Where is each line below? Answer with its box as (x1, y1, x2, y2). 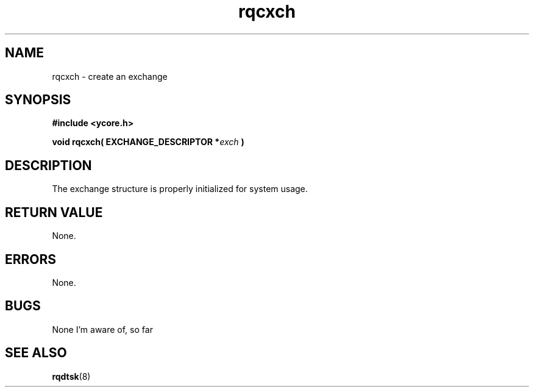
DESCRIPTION (5, 157, 92, 173)
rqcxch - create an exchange (52, 71, 168, 82)
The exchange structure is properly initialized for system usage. (52, 184, 308, 194)
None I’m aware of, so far (52, 324, 153, 335)
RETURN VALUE (5, 204, 103, 220)
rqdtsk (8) (52, 371, 91, 382)
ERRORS (5, 251, 57, 267)
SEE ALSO (5, 345, 67, 361)
